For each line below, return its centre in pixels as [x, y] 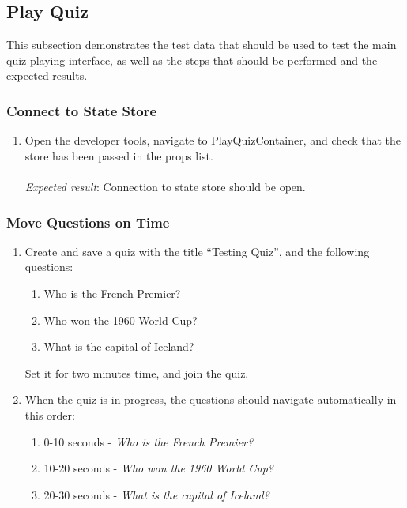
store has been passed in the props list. [119, 155]
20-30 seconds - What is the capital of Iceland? [156, 494]
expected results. [47, 75]
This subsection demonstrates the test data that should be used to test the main [202, 45]
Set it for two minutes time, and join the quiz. [137, 373]
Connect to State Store [82, 110]
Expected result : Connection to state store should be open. [165, 186]
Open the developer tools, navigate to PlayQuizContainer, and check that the [213, 140]
